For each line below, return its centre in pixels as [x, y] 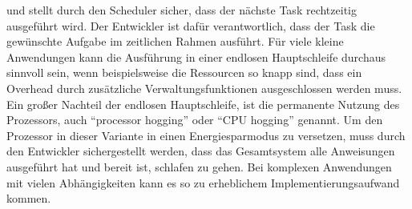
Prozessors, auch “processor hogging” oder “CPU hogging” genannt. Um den [195, 120]
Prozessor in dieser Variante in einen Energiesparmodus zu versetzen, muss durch [206, 135]
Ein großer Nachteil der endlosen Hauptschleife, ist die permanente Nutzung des [203, 104]
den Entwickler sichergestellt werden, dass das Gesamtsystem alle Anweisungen [201, 151]
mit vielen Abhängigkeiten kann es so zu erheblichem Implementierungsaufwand [203, 182]
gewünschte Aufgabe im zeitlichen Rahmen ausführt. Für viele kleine [175, 41]
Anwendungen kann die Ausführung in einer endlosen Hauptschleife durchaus [196, 56]
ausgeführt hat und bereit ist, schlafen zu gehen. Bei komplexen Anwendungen [199, 166]
